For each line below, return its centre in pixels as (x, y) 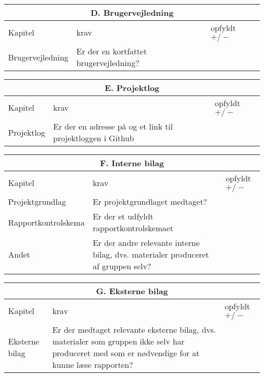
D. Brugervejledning (132, 12)
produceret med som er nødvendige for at (126, 353)
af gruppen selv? (122, 266)
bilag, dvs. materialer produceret (151, 254)
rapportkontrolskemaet (133, 228)
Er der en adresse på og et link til (113, 126)
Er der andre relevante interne (146, 243)
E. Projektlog (132, 88)
